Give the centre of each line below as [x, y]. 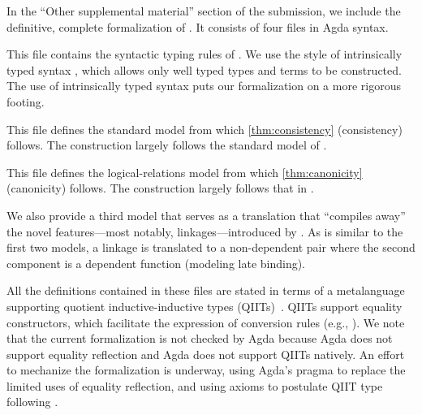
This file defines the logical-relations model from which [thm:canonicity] [185, 172]
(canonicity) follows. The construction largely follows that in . [160, 188]
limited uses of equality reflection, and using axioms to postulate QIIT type [195, 385]
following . [32, 402]
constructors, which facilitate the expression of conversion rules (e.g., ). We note [206, 322]
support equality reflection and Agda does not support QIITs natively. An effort [206, 354]
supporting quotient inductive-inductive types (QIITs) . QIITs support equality [205, 306]
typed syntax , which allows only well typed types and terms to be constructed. [204, 69]
